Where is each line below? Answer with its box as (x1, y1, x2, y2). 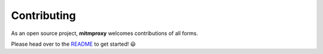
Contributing (11, 9, 76, 22)
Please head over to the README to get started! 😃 (11, 40, 136, 47)
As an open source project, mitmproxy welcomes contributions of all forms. (11, 30, 199, 37)
